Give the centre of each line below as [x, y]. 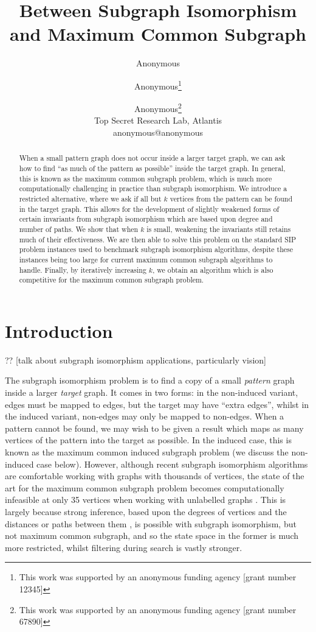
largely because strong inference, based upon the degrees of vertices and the [146, 511]
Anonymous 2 [158, 107]
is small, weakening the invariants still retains [219, 229]
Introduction [59, 330]
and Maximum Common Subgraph [158, 34]
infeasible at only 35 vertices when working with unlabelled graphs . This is [146, 500]
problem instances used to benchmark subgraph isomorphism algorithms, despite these [156, 249]
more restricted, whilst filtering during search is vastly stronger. [124, 547]
